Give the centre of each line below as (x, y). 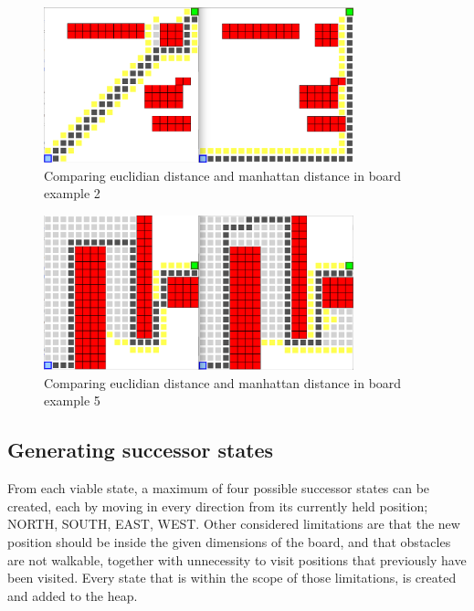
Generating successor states (141, 450)
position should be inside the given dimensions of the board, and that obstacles (229, 542)
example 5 (72, 400)
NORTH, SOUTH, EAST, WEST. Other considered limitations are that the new (234, 524)
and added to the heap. (73, 595)
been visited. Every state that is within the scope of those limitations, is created (232, 578)
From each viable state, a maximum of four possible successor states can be (219, 488)
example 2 (72, 193)
